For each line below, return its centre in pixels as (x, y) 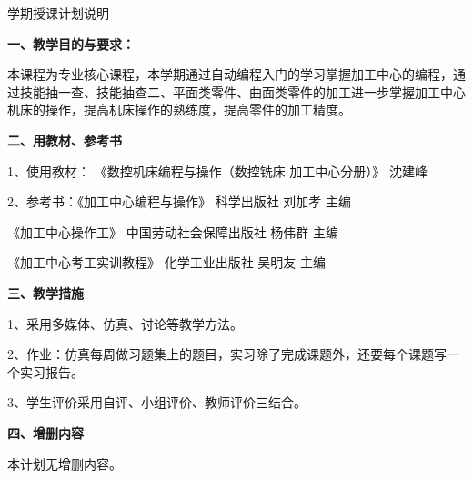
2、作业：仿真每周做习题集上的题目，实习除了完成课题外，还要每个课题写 (227, 354)
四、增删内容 (45, 432)
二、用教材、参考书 (65, 140)
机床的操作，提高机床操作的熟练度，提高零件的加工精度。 (179, 110)
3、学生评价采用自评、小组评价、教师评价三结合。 (157, 402)
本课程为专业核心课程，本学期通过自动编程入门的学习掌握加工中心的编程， (230, 74)
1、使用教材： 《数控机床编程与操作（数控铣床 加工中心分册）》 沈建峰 (217, 170)
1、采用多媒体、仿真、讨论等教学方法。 (125, 323)
